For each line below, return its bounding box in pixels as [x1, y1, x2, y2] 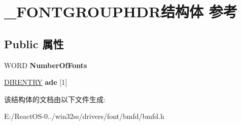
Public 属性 [4, 36, 64, 51]
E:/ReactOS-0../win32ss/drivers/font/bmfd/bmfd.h [4, 111, 164, 121]
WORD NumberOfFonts [4, 59, 87, 70]
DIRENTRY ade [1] [4, 77, 67, 87]
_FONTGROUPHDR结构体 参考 [4, 1, 237, 22]
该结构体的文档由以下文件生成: [4, 93, 106, 104]
